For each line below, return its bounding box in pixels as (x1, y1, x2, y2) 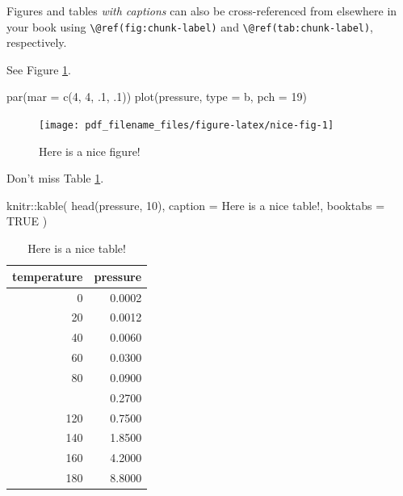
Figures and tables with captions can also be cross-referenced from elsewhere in (6, 2, 397, 19)
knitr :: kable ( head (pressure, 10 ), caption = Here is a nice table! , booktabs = (6, 196, 385, 213)
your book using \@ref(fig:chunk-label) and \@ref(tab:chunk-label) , (6, 18, 374, 35)
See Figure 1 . (6, 61, 71, 78)
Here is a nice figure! (39, 142, 141, 159)
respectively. (6, 34, 67, 51)
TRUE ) (6, 212, 48, 229)
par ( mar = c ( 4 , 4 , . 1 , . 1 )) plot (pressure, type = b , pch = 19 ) (6, 88, 307, 105)
